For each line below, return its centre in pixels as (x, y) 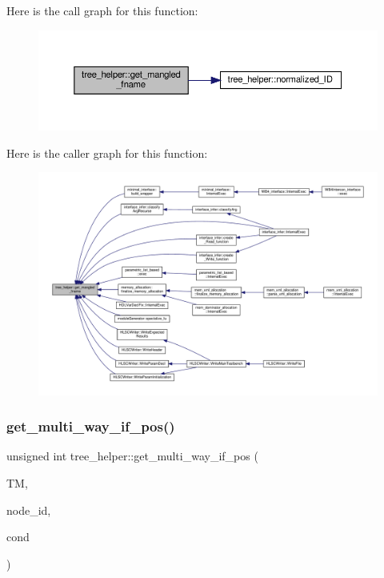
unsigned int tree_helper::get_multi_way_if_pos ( (132, 456)
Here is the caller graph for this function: (107, 153)
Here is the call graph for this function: (102, 10)
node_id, (29, 510)
